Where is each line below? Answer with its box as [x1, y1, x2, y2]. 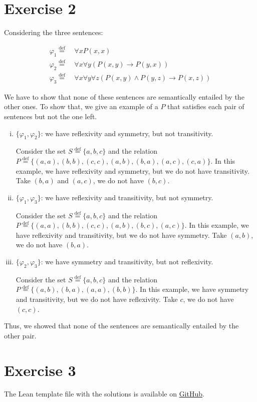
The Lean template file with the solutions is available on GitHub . [4, 388, 204, 399]
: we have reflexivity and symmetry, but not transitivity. [41, 128, 213, 138]
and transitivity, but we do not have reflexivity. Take [16, 293, 178, 304]
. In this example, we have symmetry [135, 284, 249, 294]
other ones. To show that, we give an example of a [4, 101, 158, 112]
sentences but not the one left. [4, 111, 97, 122]
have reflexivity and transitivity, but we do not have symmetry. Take [16, 229, 227, 240]
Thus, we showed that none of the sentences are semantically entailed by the [4, 320, 239, 331]
